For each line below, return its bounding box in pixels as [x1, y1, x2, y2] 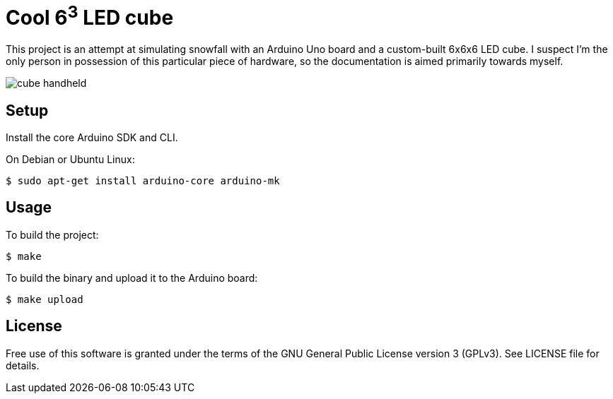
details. [6, 359, 40, 371]
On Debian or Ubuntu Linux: [6, 153, 135, 165]
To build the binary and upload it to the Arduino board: [6, 271, 258, 284]
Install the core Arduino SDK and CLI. [6, 131, 178, 143]
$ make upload [6, 293, 83, 305]
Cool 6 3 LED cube [6, 1, 174, 30]
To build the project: [6, 228, 99, 241]
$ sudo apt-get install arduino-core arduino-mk [6, 174, 280, 186]
